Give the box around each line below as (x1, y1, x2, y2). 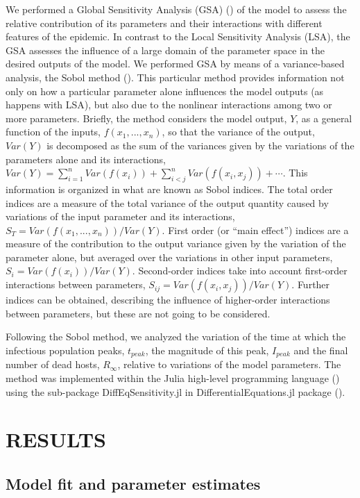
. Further (291, 277, 330, 292)
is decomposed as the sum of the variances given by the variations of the (46, 138, 354, 152)
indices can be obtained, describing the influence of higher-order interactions (6, 292, 330, 307)
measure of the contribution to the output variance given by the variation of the (6, 236, 346, 251)
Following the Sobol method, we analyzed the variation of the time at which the (6, 329, 346, 344)
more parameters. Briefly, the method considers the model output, (6, 110, 287, 125)
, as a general (295, 110, 352, 125)
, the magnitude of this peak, (145, 342, 269, 357)
